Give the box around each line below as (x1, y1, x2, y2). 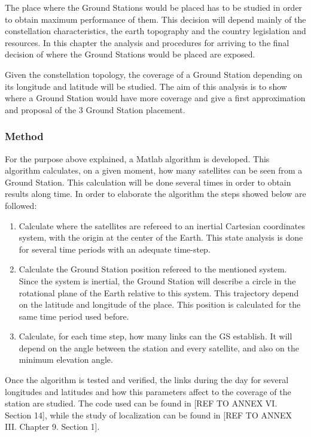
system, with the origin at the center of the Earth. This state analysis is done (19, 231, 303, 244)
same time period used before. (19, 309, 129, 322)
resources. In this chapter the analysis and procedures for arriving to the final (5, 36, 289, 48)
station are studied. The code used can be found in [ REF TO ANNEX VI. (5, 397, 278, 409)
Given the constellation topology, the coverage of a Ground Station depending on (5, 68, 303, 80)
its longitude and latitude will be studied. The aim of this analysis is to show (5, 80, 287, 92)
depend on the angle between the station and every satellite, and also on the (19, 341, 299, 354)
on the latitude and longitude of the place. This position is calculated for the (19, 298, 301, 311)
